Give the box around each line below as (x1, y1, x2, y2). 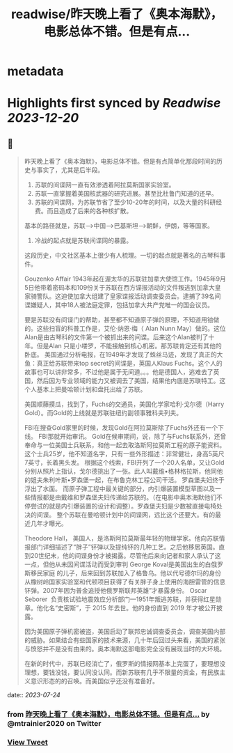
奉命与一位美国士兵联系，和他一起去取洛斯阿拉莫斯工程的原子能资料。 (24, 441, 226, 449)
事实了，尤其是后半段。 (36, 166, 104, 174)
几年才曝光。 (30, 520, 67, 528)
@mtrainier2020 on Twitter (7, 719, 102, 729)
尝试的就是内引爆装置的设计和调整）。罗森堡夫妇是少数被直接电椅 (30, 502, 217, 511)
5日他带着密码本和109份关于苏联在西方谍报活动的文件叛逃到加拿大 (24, 284, 216, 292)
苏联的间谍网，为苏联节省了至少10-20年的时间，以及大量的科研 (34, 198, 216, 206)
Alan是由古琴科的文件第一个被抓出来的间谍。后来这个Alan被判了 (24, 333, 209, 341)
